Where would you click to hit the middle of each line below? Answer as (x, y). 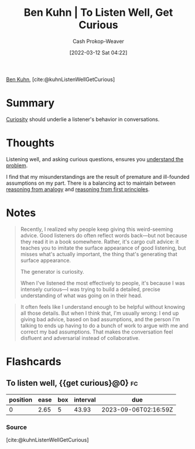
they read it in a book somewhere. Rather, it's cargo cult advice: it (100, 241)
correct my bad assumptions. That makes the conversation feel (97, 332)
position (21, 400)
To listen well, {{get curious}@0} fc (72, 383)
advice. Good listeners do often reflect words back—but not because (104, 235)
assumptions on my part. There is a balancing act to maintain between (91, 183)
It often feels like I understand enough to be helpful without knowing (103, 307)
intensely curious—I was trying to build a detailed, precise (90, 289)
